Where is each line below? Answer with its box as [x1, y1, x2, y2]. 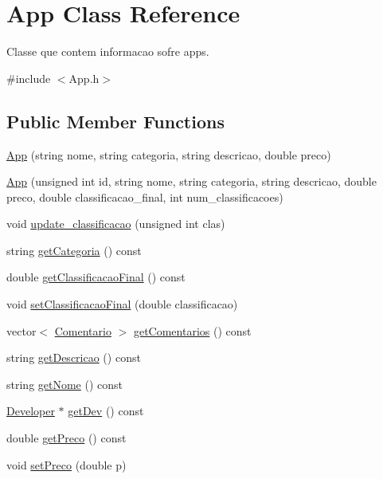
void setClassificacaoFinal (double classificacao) [6, 296, 238, 312]
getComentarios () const [133, 322, 252, 339]
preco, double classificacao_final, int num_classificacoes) [6, 188, 283, 205]
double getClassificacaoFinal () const [6, 269, 186, 285]
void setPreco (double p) [6, 456, 127, 473]
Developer [6, 402, 55, 419]
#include [6, 69, 51, 86]
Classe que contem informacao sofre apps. [6, 43, 209, 60]
